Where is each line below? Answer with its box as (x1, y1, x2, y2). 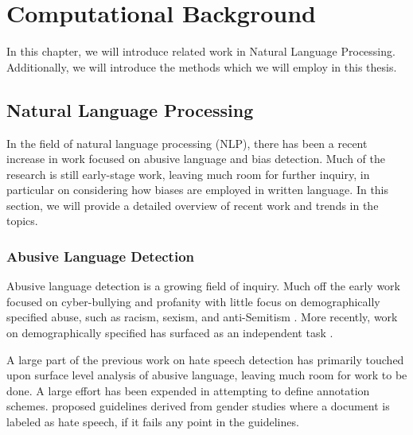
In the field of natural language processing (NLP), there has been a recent (6, 134, 368, 151)
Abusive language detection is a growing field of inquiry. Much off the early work (6, 278, 400, 294)
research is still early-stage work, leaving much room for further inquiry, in (6, 165, 370, 182)
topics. (6, 212, 38, 229)
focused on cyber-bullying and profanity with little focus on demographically (6, 293, 380, 309)
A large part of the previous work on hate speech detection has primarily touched (6, 351, 404, 367)
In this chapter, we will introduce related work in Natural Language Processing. (6, 43, 395, 60)
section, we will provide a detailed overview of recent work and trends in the (6, 196, 379, 213)
